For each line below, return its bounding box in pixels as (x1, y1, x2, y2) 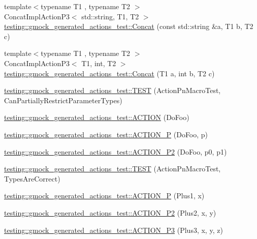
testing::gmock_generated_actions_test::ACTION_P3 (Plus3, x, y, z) (4, 224, 223, 235)
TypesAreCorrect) (4, 173, 60, 184)
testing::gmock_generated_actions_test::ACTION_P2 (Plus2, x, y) (4, 207, 216, 218)
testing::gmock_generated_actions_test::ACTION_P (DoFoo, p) (4, 129, 208, 139)
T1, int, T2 (81, 57, 116, 68)
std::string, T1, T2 (81, 11, 139, 21)
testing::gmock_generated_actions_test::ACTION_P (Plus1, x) (4, 190, 205, 201)
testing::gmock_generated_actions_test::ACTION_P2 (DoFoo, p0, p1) (4, 146, 227, 157)
